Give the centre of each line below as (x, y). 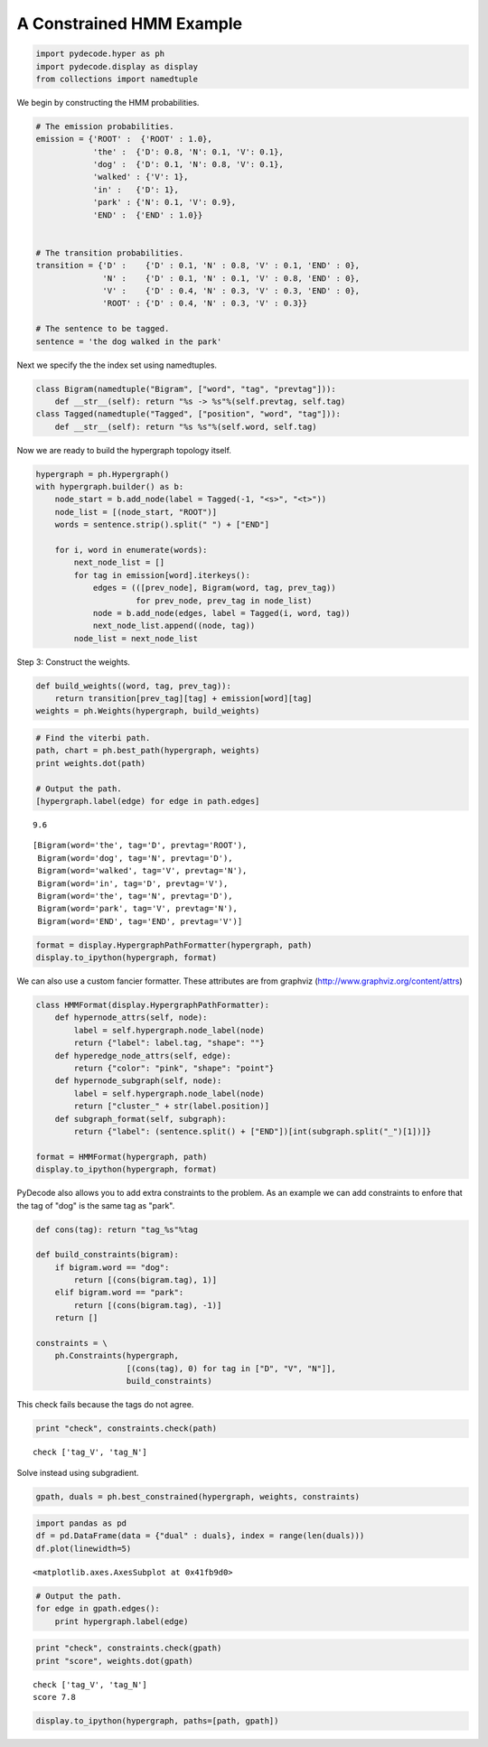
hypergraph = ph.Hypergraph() (103, 474)
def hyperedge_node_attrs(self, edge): (143, 1056)
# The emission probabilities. (105, 126)
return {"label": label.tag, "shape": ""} (169, 1043)
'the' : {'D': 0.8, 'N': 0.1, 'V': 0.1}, (188, 152)
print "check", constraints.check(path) (126, 1429)
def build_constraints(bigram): (108, 1255)
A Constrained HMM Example (130, 23)
